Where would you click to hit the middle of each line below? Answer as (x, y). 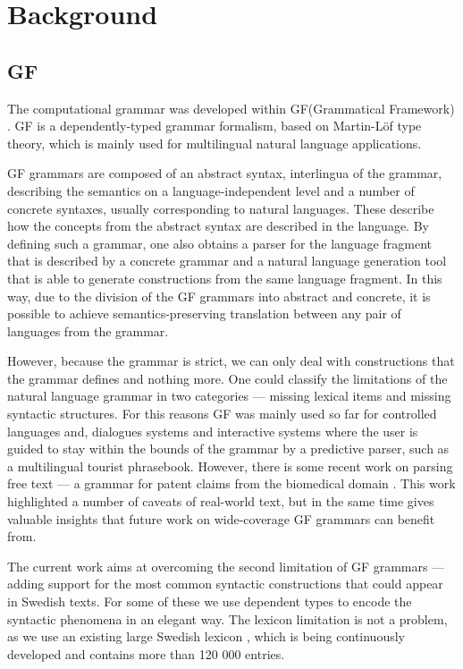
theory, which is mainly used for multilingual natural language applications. (215, 143)
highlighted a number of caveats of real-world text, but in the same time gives (221, 501)
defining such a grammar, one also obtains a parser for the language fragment (219, 243)
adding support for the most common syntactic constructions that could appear (225, 584)
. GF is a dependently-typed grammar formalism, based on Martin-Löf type (215, 126)
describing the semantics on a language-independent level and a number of (211, 190)
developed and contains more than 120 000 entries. (146, 653)
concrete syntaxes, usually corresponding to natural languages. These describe (221, 208)
